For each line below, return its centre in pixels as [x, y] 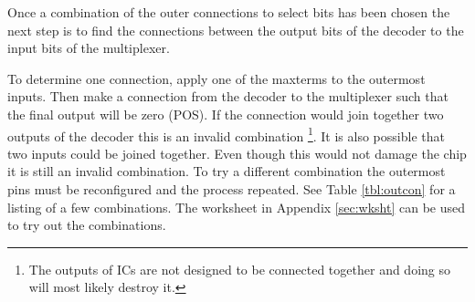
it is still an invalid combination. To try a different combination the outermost [227, 171]
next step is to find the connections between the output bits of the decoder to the [236, 30]
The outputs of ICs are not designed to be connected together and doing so [239, 269]
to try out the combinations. [87, 225]
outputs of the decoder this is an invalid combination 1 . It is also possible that [226, 134]
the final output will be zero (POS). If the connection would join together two [226, 114]
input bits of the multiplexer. [89, 48]
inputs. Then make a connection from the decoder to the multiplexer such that [228, 96]
